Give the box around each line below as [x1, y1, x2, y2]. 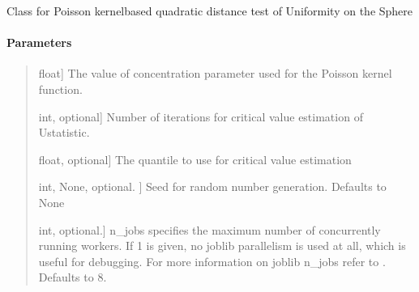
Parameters [6, 34, 72, 51]
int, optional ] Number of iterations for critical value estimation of [38, 108, 363, 125]
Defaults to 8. [38, 269, 107, 286]
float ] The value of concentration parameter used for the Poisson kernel [38, 65, 392, 82]
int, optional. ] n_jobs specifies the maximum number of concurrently [38, 221, 381, 238]
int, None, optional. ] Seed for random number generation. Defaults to [38, 178, 387, 195]
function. [38, 80, 83, 97]
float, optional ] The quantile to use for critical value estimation [38, 150, 352, 167]
